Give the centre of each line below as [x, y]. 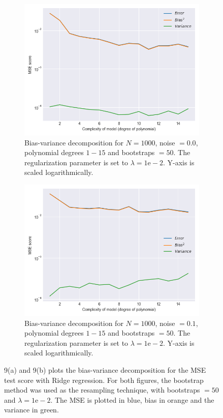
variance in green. [31, 410]
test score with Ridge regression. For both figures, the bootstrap [104, 380]
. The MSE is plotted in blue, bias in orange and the [132, 399]
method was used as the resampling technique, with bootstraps [102, 390]
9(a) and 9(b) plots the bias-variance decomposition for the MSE [105, 369]
